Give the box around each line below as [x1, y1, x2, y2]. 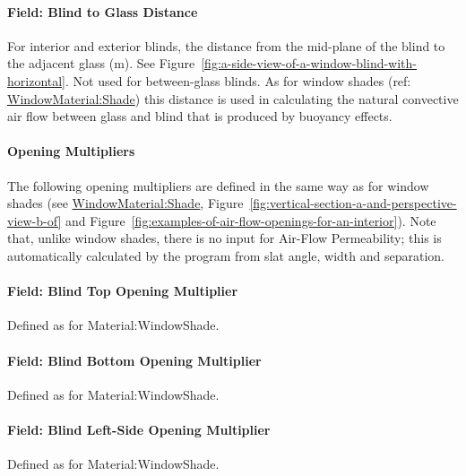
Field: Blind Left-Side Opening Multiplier [7, 420, 271, 438]
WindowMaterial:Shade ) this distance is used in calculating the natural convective [7, 89, 459, 108]
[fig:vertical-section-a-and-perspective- [249, 194, 457, 212]
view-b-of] [7, 211, 62, 229]
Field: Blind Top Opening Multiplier [7, 281, 238, 300]
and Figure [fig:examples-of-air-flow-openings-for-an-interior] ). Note [65, 211, 436, 229]
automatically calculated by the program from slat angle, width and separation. [7, 246, 445, 264]
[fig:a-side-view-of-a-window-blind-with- [201, 54, 418, 73]
